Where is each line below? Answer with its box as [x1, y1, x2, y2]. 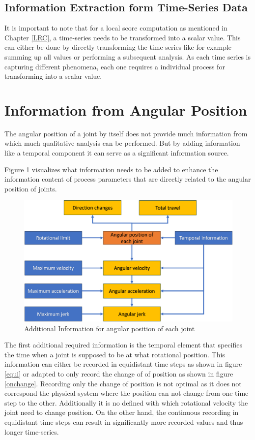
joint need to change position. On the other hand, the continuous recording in [4, 407, 239, 417]
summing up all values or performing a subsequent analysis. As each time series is [4, 51, 251, 62]
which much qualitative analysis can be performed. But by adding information [4, 138, 240, 148]
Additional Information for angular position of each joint [24, 323, 195, 333]
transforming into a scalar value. [4, 71, 102, 81]
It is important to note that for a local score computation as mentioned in [4, 23, 227, 33]
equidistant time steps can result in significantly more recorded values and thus [4, 416, 243, 427]
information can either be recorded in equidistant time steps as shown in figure [4, 359, 242, 369]
